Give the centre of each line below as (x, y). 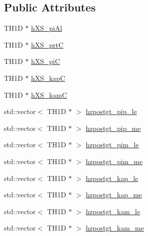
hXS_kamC (49, 94)
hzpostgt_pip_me (113, 128)
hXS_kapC (48, 78)
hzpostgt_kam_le (113, 211)
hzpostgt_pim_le (112, 145)
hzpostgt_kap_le (112, 178)
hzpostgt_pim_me (114, 161)
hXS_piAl (47, 28)
